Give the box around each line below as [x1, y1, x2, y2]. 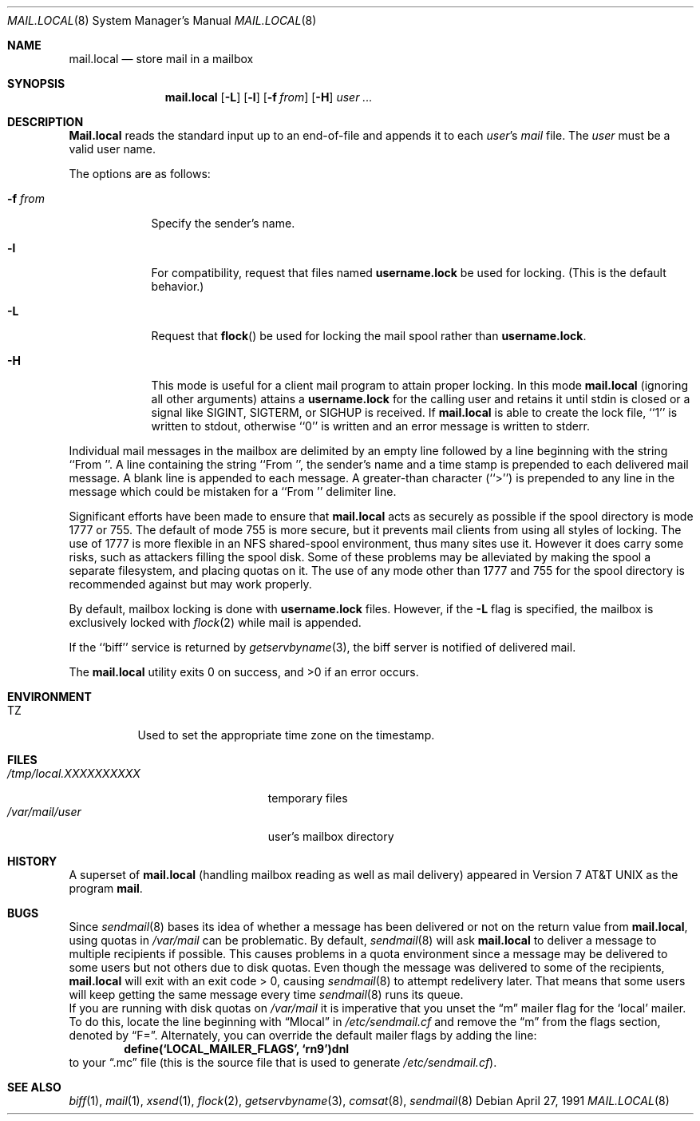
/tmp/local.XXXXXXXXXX [7, 766, 140, 780]
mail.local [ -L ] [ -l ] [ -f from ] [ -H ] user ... [164, 90, 373, 104]
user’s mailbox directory [267, 830, 394, 843]
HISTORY [7, 854, 57, 868]
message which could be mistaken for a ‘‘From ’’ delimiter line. [69, 485, 397, 498]
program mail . [69, 881, 143, 895]
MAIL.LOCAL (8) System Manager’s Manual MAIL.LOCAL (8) [7, 14, 317, 27]
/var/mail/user [7, 805, 81, 818]
